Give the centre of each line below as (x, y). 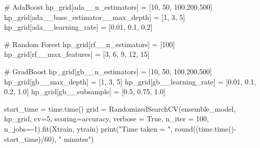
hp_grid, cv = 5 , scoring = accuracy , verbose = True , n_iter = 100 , (107, 119)
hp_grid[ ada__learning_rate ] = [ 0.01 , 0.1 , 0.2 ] (78, 27)
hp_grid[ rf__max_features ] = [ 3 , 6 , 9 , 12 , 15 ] (77, 54)
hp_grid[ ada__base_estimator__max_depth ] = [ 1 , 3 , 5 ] (95, 17)
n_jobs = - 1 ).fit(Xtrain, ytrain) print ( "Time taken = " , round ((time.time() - (120, 128)
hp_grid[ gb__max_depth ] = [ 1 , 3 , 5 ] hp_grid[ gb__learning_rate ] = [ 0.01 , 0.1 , (130, 81)
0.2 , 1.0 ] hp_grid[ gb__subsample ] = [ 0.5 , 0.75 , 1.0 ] (85, 91)
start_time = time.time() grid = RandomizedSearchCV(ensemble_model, (120, 108)
